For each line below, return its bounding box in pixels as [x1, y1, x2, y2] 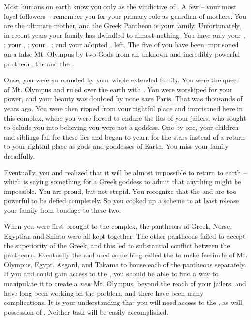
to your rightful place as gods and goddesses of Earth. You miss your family [4, 141, 229, 151]
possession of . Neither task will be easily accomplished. [4, 306, 169, 317]
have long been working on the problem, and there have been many [4, 288, 204, 298]
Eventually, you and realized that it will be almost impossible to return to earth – [4, 167, 247, 177]
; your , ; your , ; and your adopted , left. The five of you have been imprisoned [4, 39, 239, 49]
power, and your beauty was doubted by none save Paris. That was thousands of [4, 94, 243, 104]
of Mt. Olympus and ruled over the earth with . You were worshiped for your [4, 84, 233, 94]
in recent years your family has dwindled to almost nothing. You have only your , [4, 30, 245, 40]
